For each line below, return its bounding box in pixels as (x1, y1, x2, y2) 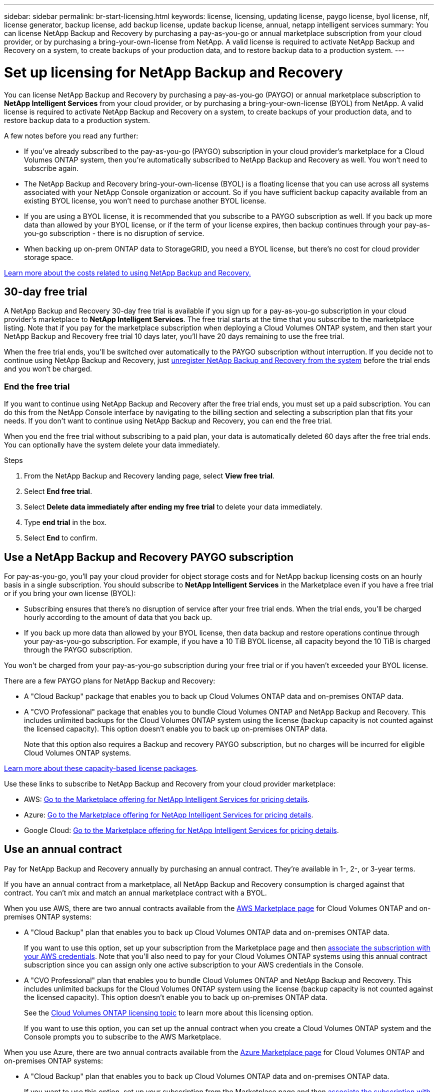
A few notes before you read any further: (4, 131, 138, 140)
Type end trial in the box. (24, 518, 107, 527)
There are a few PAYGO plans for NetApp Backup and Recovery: (4, 676, 215, 685)
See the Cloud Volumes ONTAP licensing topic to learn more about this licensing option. (24, 1008, 313, 1017)
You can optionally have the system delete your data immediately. (4, 440, 220, 449)
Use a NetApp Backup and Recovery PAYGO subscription (4, 550, 293, 563)
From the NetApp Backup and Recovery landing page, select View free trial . (24, 471, 275, 480)
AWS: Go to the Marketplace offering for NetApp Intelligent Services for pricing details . (24, 794, 310, 803)
